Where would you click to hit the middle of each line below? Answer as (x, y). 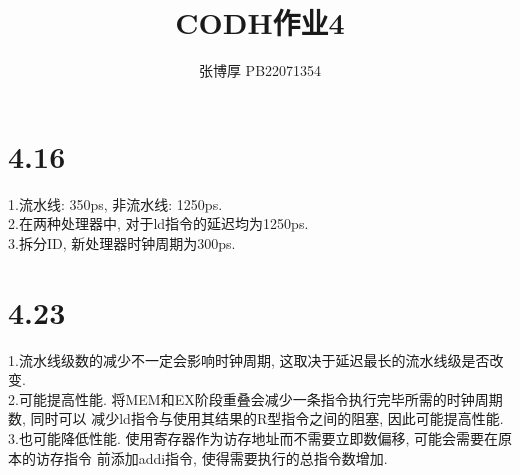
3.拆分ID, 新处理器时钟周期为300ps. (122, 242)
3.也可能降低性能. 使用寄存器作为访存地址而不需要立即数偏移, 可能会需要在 (253, 437)
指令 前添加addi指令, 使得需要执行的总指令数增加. (225, 457)
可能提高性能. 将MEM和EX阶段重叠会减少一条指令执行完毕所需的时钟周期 (260, 398)
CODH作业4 (260, 22)
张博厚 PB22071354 (260, 70)
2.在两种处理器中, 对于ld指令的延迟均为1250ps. (158, 223)
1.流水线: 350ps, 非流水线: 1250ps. (115, 203)
